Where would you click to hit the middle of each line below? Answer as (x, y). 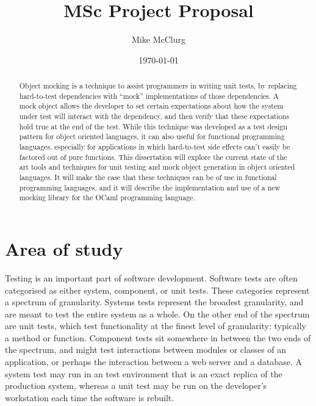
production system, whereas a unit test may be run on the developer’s (136, 386)
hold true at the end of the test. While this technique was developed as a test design (153, 126)
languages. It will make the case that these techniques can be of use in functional (148, 177)
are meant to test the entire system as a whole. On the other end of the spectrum (157, 314)
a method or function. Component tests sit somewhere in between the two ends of (158, 337)
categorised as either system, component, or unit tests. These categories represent (157, 290)
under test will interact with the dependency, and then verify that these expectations (154, 116)
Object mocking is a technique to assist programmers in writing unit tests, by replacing (158, 86)
